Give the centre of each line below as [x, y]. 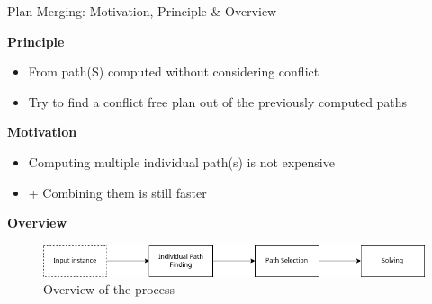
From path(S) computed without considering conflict [174, 72]
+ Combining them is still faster [117, 192]
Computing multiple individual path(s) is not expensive [181, 161]
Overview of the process [109, 289]
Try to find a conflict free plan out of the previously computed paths [218, 101]
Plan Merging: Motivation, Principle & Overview [142, 11]
